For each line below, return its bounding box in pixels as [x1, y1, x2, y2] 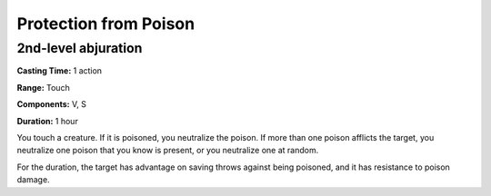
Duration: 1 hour [16, 115, 79, 126]
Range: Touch [16, 82, 70, 93]
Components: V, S [16, 99, 86, 110]
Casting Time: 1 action [16, 65, 103, 76]
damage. [16, 174, 50, 185]
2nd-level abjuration [16, 40, 143, 56]
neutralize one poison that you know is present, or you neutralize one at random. [16, 145, 319, 156]
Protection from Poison [16, 14, 195, 34]
